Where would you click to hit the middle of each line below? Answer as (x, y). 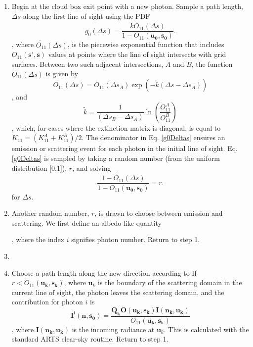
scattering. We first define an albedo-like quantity (86, 223)
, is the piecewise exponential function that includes (146, 44)
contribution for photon (47, 302)
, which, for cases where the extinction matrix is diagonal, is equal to (116, 127)
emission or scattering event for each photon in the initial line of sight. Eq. (125, 148)
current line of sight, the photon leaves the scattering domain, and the (118, 292)
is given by (62, 74)
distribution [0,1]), (39, 168)
